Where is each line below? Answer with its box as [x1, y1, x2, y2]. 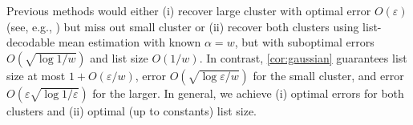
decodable [6, 34, 55, 50]
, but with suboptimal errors [234, 34, 375, 50]
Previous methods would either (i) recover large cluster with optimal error [6, 2, 371, 18]
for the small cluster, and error [253, 67, 404, 83]
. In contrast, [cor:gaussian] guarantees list [199, 49, 407, 66]
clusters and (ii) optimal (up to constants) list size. [6, 102, 257, 119]
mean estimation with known [58, 34, 201, 50]
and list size [90, 49, 148, 66]
